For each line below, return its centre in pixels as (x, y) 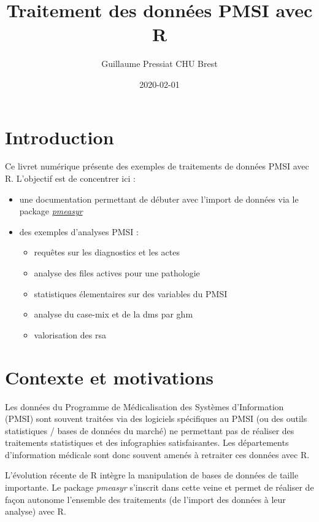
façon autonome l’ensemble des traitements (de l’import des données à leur (145, 499)
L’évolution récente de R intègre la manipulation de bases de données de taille (152, 475)
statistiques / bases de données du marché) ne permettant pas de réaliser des (150, 430)
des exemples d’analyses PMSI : (79, 231)
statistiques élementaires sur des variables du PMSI (131, 293)
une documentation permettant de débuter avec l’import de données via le (159, 199)
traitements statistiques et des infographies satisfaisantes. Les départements (147, 442)
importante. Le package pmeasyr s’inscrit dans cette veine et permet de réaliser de (159, 487)
